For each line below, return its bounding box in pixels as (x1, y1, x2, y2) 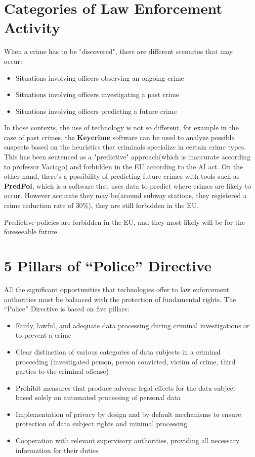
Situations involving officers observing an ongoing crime (15, 72, 184, 83)
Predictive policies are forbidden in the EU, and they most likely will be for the (4, 216, 245, 227)
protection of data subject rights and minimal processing (15, 418, 187, 429)
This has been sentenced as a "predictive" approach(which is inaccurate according (4, 152, 251, 162)
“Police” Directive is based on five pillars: (4, 304, 129, 314)
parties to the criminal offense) (15, 366, 109, 376)
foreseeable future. (4, 226, 59, 237)
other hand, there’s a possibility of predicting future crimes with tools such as (4, 171, 240, 181)
